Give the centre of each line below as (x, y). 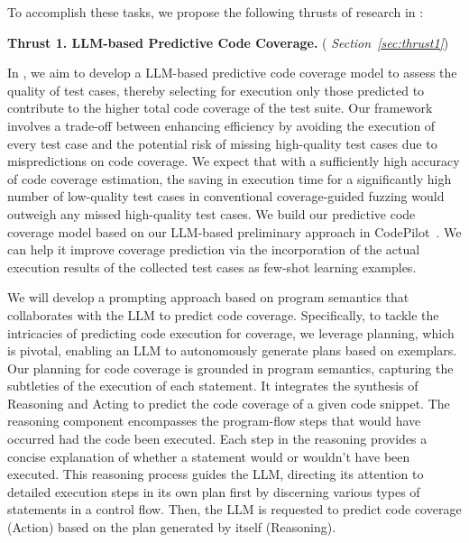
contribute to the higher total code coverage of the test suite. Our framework (220, 108)
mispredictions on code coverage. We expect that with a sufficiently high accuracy (234, 161)
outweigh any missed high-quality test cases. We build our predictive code (212, 213)
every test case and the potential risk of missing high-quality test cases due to (222, 143)
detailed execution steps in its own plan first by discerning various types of (214, 491)
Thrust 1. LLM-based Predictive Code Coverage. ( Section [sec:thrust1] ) (228, 42)
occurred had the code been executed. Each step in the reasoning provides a (217, 439)
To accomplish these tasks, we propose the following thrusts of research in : (216, 12)
